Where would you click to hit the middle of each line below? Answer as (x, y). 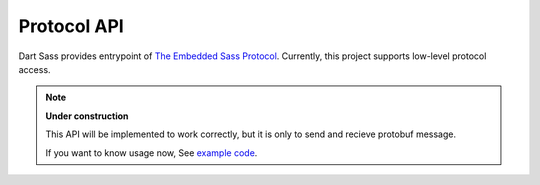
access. (34, 69)
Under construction (87, 116)
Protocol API (71, 26)
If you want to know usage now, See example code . (151, 152)
